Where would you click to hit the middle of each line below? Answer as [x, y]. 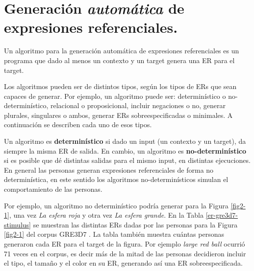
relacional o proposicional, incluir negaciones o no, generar [138, 105]
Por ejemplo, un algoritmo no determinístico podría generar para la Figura [116, 205]
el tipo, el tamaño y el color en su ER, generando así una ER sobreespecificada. [123, 263]
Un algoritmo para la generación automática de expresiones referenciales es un [122, 51]
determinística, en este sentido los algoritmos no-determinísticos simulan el [116, 179]
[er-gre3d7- [222, 215]
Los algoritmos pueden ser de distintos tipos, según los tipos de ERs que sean [120, 86]
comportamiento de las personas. [53, 189]
